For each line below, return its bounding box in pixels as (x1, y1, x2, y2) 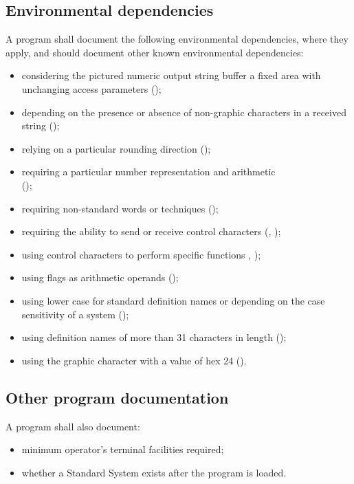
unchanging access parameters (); (21, 81, 162, 96)
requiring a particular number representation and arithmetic (21, 164, 276, 179)
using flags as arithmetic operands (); (21, 270, 179, 285)
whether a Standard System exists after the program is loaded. (21, 465, 287, 479)
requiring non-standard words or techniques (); (21, 201, 219, 215)
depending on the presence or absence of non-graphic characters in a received (21, 104, 346, 119)
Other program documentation (5, 386, 229, 408)
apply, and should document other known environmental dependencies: (5, 45, 304, 59)
